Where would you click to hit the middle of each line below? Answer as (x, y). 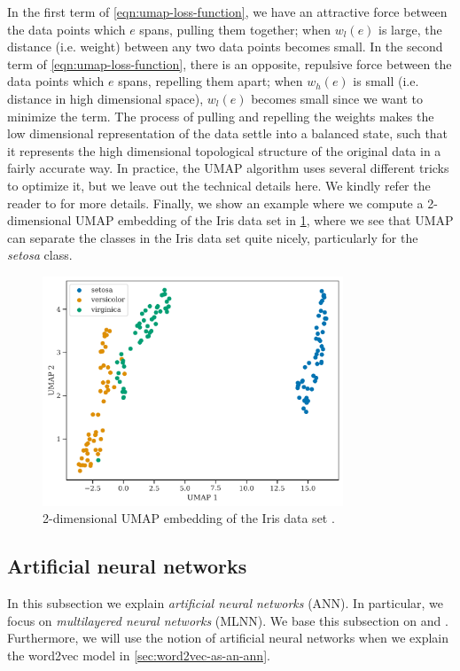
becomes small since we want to (337, 98)
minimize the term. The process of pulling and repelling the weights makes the (221, 116)
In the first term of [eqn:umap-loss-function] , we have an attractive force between (227, 12)
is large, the (410, 29)
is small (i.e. (386, 81)
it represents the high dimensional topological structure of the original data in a (224, 150)
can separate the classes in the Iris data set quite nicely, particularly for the (213, 237)
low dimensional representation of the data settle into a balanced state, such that (228, 133)
